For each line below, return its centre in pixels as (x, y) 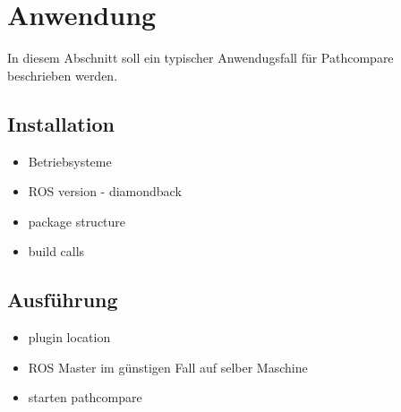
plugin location (69, 337)
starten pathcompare (85, 397)
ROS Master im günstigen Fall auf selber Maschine (168, 367)
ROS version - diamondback (105, 191)
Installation (61, 123)
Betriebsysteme (70, 161)
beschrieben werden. (63, 75)
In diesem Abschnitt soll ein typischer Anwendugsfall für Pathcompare (200, 58)
